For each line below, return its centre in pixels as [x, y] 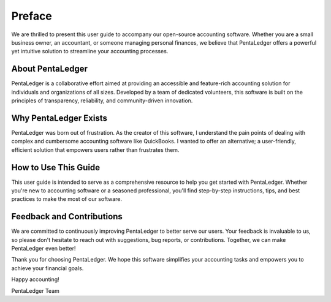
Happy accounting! [35, 279]
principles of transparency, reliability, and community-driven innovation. [102, 100]
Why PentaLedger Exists [59, 118]
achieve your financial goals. [48, 268]
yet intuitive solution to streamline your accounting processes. [90, 51]
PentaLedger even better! [44, 249]
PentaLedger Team [35, 290]
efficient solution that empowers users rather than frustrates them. [95, 149]
